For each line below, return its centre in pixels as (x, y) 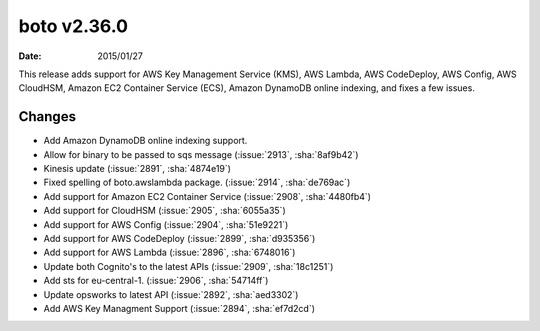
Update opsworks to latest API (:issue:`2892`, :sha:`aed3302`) (171, 294)
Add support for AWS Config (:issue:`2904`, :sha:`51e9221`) (166, 224)
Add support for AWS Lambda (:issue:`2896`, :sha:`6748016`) (169, 252)
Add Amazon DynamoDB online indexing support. (145, 141)
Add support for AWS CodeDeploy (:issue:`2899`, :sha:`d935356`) (179, 238)
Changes (47, 116)
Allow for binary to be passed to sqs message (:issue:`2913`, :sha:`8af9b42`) (201, 154)
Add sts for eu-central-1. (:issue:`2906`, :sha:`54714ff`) (156, 281)
